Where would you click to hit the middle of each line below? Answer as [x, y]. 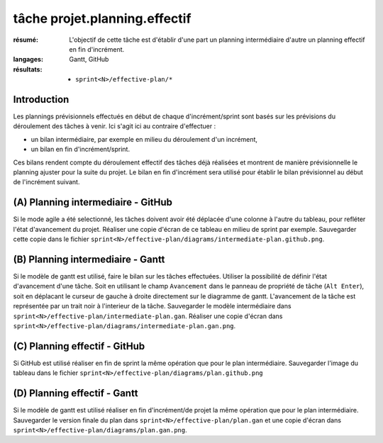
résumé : [26, 40]
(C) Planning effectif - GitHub [79, 346]
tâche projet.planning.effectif [102, 18]
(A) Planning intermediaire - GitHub [93, 202]
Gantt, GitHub [89, 60]
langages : [28, 60]
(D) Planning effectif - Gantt [76, 393]
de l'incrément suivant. [46, 182]
